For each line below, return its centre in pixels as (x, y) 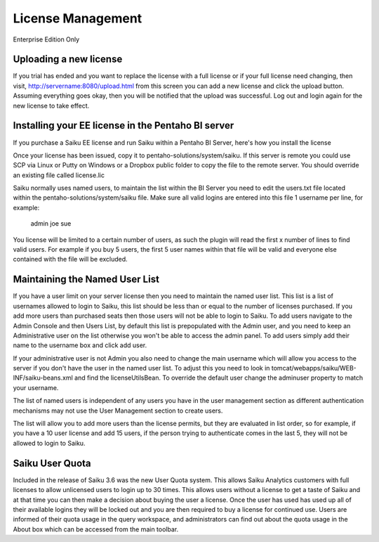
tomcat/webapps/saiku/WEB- (314, 368)
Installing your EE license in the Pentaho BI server (124, 125)
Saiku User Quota (52, 463)
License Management (78, 18)
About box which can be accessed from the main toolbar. (96, 529)
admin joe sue (51, 224)
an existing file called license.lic (59, 175)
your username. (36, 387)
